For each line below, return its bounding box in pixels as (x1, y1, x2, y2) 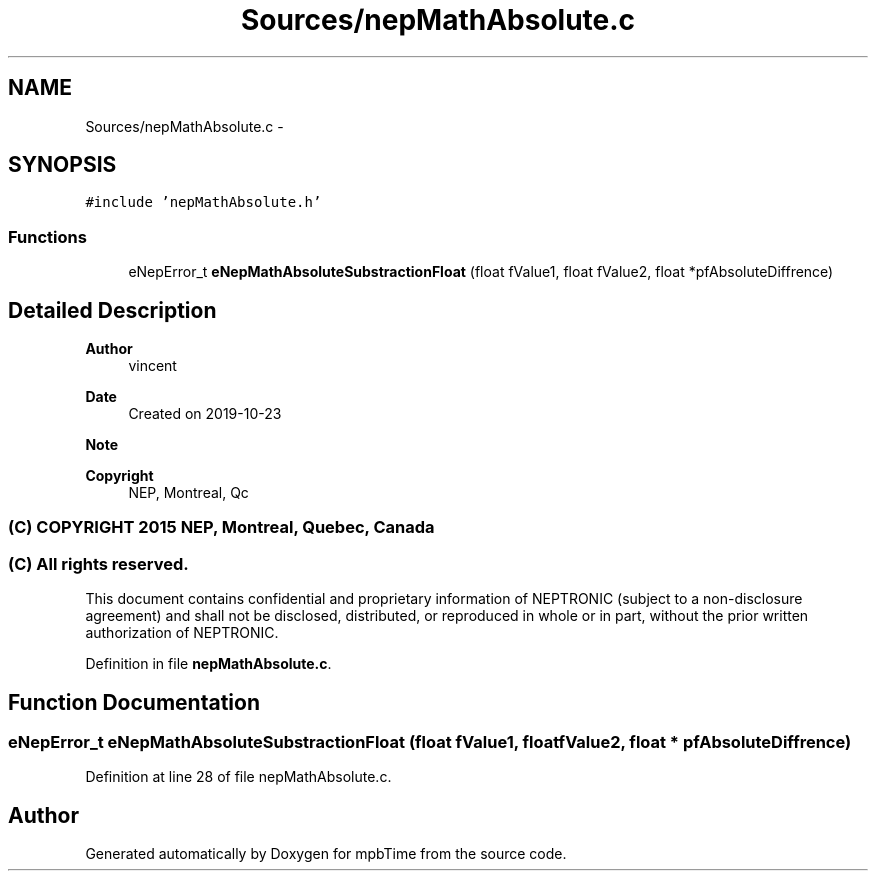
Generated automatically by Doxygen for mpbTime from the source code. (85, 845, 567, 863)
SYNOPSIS (8, 152, 117, 178)
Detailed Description (8, 297, 217, 323)
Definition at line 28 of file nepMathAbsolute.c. (85, 768, 392, 786)
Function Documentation (8, 689, 260, 715)
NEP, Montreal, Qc (128, 484, 249, 502)
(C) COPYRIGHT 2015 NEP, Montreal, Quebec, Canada (8, 517, 435, 538)
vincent (128, 357, 177, 375)
